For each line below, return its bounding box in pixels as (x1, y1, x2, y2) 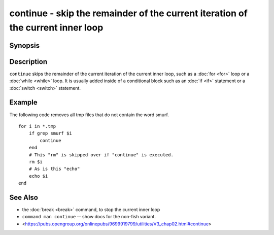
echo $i (28, 173, 48, 179)
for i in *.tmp (18, 123, 56, 129)
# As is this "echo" (28, 166, 80, 172)
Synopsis (9, 41, 40, 50)
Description (9, 57, 48, 66)
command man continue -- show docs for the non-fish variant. (22, 214, 156, 220)
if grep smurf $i (28, 130, 72, 137)
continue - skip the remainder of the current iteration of (9, 8, 248, 19)
